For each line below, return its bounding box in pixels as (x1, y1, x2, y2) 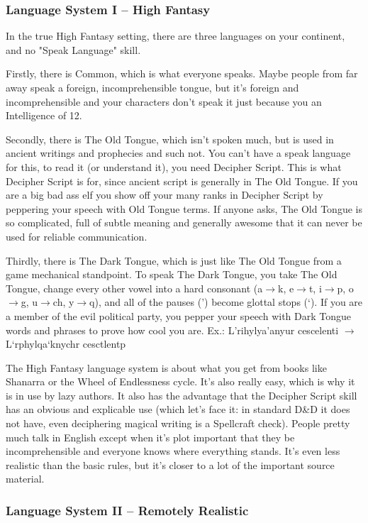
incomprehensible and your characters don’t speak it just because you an (6, 94, 322, 109)
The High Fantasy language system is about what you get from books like (6, 360, 327, 375)
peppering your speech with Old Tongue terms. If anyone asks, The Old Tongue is (6, 201, 362, 216)
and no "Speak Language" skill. (6, 42, 141, 57)
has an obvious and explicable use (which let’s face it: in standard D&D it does (6, 402, 350, 417)
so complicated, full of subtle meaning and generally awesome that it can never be (6, 215, 362, 230)
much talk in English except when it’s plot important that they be (6, 429, 295, 444)
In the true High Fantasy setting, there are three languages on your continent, (6, 28, 345, 43)
